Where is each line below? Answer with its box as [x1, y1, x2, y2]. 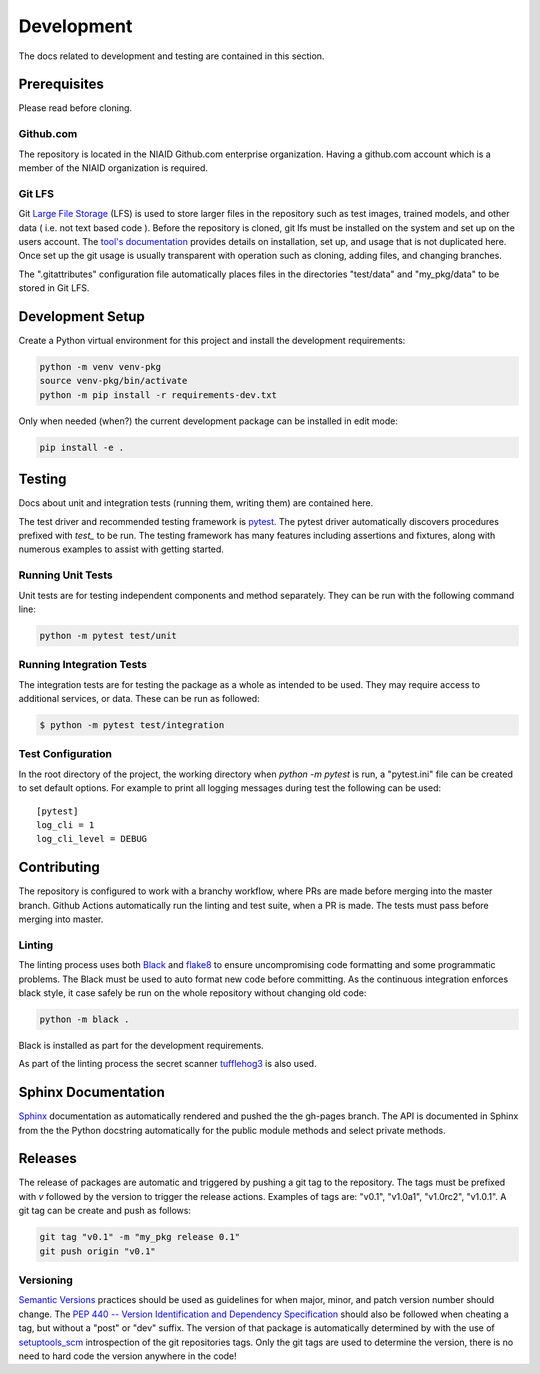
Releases [18, 1150, 77, 1167]
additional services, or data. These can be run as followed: [18, 693, 260, 705]
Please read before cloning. [18, 102, 133, 114]
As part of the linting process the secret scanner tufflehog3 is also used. [18, 1058, 317, 1070]
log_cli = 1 [36, 819, 95, 830]
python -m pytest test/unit [39, 630, 177, 641]
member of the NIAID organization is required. [18, 161, 209, 174]
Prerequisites [18, 76, 104, 93]
